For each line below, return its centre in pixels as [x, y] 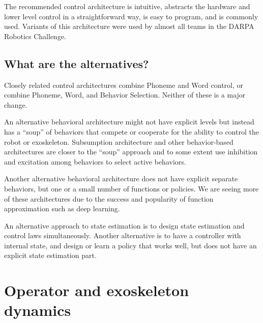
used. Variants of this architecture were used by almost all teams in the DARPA [129, 26]
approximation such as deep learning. [62, 208]
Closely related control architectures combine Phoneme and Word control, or [124, 85]
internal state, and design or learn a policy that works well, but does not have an [130, 245]
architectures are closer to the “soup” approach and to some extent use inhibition [131, 152]
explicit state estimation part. [50, 255]
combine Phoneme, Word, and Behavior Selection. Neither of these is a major [125, 95]
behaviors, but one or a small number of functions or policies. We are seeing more [131, 188]
